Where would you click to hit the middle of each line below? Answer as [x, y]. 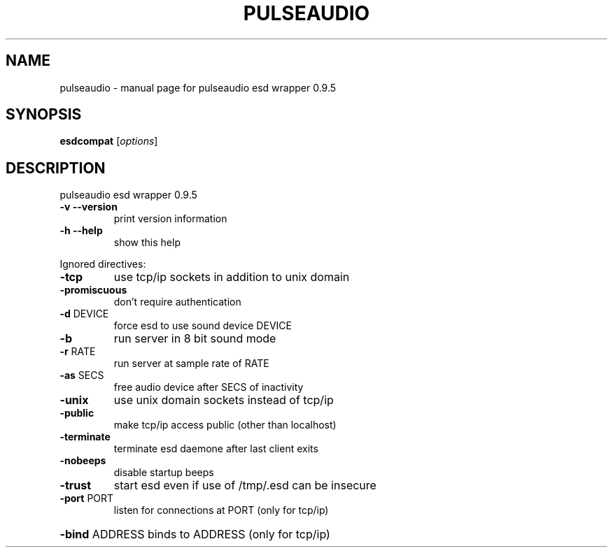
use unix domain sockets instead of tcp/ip [224, 400]
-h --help [81, 231]
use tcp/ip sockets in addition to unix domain [232, 277]
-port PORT [87, 498]
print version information [170, 219]
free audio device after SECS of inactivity [209, 387]
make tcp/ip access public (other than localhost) [225, 425]
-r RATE [78, 352]
